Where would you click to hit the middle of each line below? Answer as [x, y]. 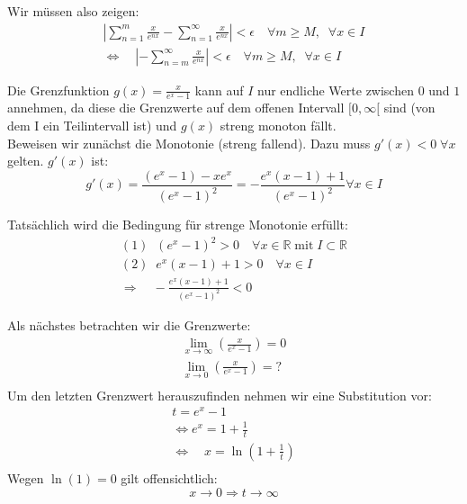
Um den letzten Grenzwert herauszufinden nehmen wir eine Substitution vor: [220, 395]
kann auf [219, 90]
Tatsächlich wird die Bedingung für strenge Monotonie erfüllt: [178, 225]
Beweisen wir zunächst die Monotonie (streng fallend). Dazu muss [189, 143]
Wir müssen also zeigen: [73, 11]
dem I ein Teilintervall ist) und [92, 126]
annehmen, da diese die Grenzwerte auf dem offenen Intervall [176, 108]
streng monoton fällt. [278, 126]
